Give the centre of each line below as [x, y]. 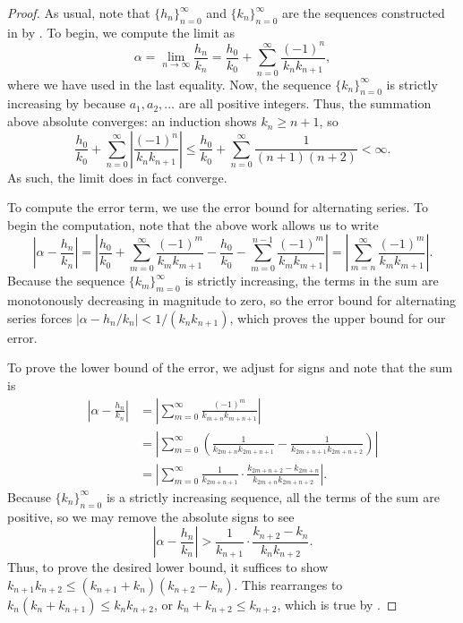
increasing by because [67, 103]
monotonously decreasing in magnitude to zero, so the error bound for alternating [232, 300]
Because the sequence [66, 281]
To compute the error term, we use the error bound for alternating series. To [218, 207]
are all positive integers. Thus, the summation [305, 103]
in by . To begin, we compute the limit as [121, 32]
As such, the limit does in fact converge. [117, 177]
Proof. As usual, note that [79, 13]
